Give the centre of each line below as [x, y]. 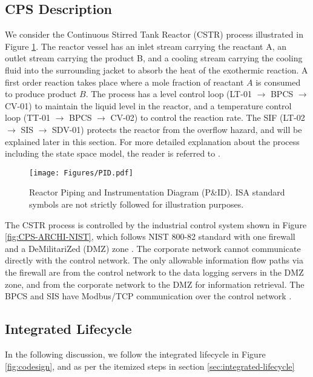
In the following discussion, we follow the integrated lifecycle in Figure [135, 354]
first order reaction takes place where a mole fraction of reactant [124, 82]
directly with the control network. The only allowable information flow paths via [154, 260]
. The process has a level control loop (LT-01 [169, 94]
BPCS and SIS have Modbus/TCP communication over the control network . [148, 296]
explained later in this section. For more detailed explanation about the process [152, 141]
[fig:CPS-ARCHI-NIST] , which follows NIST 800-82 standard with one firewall [150, 236]
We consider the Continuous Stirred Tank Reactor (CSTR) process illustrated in [154, 34]
